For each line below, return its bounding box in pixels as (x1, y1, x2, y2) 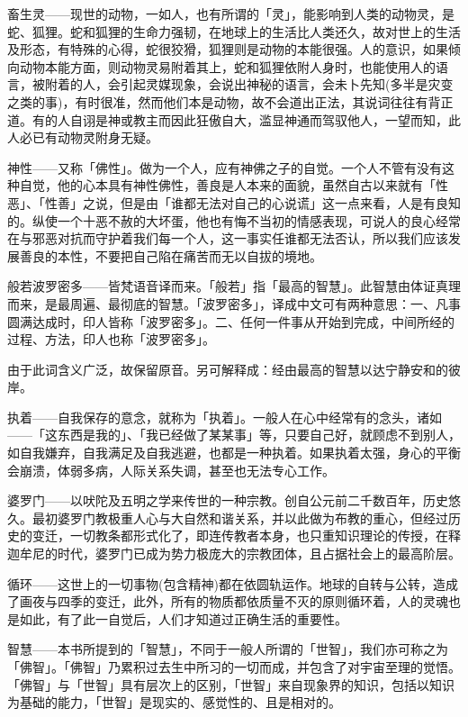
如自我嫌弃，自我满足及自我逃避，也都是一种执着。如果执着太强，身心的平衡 (7, 443, 461, 462)
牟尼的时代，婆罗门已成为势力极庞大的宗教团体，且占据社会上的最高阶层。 (19, 544, 461, 563)
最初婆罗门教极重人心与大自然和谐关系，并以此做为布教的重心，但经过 (31, 508, 448, 527)
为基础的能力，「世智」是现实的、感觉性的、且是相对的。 (7, 693, 341, 712)
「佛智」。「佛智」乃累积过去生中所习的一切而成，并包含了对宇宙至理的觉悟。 (7, 658, 461, 676)
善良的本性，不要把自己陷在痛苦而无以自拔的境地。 (19, 246, 322, 265)
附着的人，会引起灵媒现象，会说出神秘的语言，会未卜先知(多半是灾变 (44, 75, 454, 94)
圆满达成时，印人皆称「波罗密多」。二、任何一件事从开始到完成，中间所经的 (7, 312, 454, 331)
